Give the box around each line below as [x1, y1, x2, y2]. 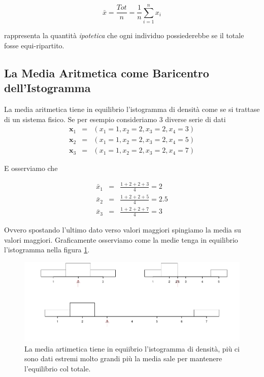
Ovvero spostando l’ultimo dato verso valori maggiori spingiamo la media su [4, 224, 241, 235]
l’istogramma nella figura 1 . [4, 244, 90, 255]
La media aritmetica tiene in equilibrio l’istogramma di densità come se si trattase [4, 103, 260, 114]
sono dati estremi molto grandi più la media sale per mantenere [24, 353, 222, 364]
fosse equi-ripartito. [4, 40, 64, 50]
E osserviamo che [4, 163, 58, 173]
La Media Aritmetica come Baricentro [4, 65, 209, 80]
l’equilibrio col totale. [24, 363, 91, 373]
